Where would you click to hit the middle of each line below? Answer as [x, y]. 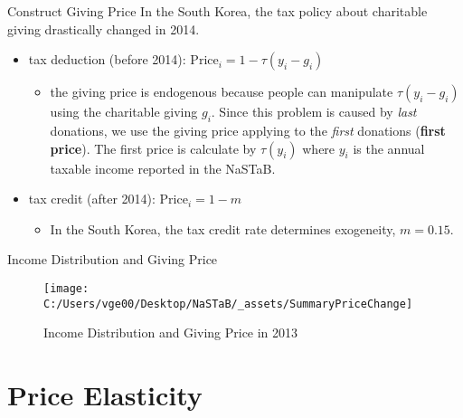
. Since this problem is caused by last [314, 112]
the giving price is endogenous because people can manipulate [222, 92]
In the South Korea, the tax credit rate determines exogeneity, [223, 228]
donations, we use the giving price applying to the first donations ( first [248, 130]
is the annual [389, 148]
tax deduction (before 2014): [107, 59]
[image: [66, 288]
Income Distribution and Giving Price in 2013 [171, 332]
